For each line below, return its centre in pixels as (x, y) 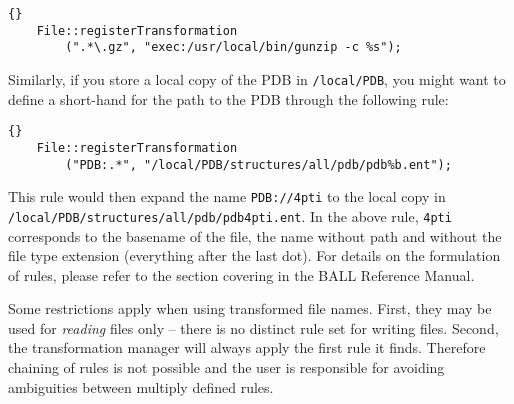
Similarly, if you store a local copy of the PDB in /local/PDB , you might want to (257, 78)
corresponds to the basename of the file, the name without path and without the (255, 235)
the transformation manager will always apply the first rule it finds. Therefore (247, 347)
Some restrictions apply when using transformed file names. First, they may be (250, 308)
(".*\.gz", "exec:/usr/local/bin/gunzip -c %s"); (233, 47)
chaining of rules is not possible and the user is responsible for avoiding (226, 367)
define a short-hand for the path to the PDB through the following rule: (228, 98)
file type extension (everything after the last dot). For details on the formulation (254, 255)
